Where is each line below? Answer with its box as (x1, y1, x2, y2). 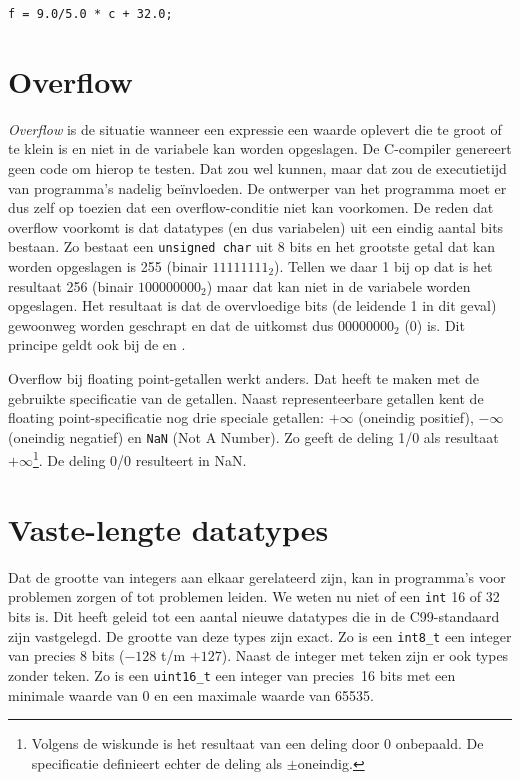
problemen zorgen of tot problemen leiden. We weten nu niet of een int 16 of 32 (8, 586, 500, 607)
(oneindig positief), (358, 407, 474, 428)
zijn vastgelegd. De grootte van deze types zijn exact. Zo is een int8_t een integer (8, 625, 512, 646)
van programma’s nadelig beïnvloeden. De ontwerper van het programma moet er (8, 177, 507, 198)
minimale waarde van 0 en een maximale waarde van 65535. (8, 684, 374, 705)
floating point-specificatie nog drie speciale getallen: (8, 407, 324, 428)
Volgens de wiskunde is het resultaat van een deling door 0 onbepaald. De (31, 733, 484, 754)
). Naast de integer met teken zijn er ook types (221, 645, 509, 666)
